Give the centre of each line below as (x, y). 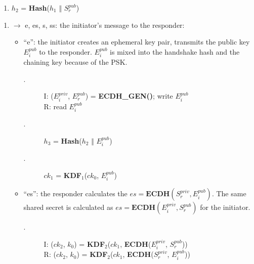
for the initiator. (225, 207)
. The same (229, 193)
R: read (55, 106)
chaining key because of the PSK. (75, 62)
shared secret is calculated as (68, 207)
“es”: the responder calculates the (75, 193)
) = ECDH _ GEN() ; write (129, 96)
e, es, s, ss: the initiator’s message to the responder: (105, 25)
